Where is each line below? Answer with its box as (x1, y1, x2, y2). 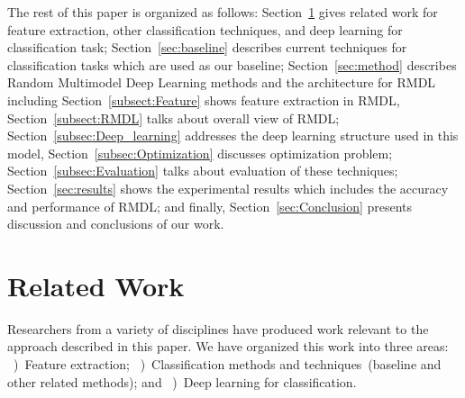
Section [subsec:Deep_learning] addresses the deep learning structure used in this (7, 126, 459, 145)
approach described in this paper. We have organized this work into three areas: (7, 337, 449, 356)
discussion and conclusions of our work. (7, 214, 224, 233)
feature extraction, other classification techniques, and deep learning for (7, 20, 403, 39)
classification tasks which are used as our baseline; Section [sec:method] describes (7, 55, 457, 74)
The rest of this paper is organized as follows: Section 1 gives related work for (7, 3, 438, 21)
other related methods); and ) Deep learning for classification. (7, 372, 357, 391)
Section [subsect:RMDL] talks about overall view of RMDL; (7, 108, 340, 127)
